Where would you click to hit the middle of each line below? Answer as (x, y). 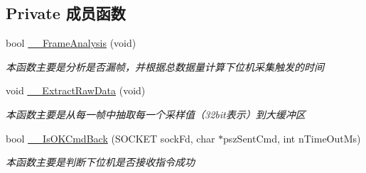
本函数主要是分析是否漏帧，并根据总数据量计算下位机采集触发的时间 (165, 66)
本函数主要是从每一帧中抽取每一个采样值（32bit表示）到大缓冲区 (156, 114)
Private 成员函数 (66, 13)
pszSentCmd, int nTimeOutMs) (292, 138)
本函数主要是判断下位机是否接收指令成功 (100, 162)
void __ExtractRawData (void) (76, 90)
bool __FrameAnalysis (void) (71, 43)
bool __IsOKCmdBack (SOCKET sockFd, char (111, 138)
